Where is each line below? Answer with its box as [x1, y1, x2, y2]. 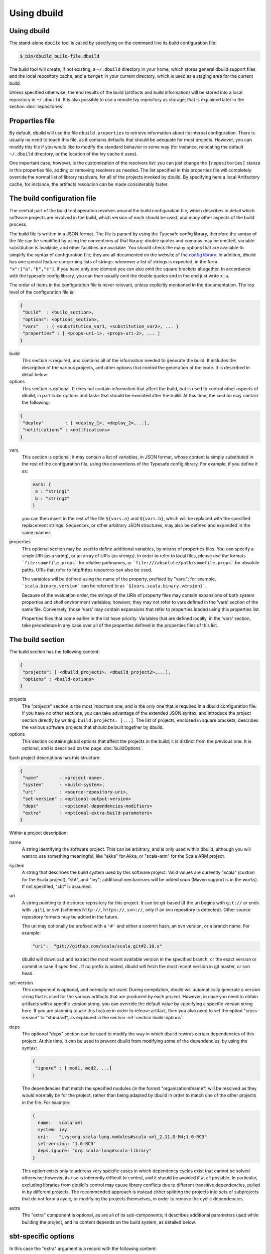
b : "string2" [35, 496, 70, 501]
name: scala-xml [38, 1120, 83, 1126]
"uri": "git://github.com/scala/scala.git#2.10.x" [32, 944, 163, 949]
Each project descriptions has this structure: [9, 754, 101, 760]
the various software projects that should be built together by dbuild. [22, 724, 164, 730]
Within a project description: [9, 830, 68, 836]
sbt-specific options [9, 1232, 75, 1241]
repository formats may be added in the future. [22, 913, 119, 920]
